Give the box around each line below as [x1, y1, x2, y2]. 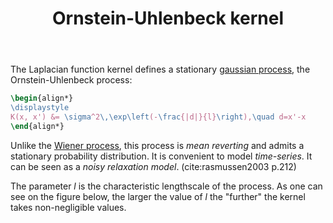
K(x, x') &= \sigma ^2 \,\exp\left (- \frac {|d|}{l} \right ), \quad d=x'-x [10, 112, 307, 122]
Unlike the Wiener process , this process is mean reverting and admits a [10, 139, 305, 151]
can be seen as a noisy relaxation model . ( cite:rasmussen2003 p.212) [10, 160, 297, 172]
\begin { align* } [10, 93, 74, 104]
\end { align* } [10, 121, 65, 131]
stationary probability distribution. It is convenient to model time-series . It [10, 150, 313, 162]
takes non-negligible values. [10, 201, 127, 213]
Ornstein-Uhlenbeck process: [10, 74, 133, 86]
